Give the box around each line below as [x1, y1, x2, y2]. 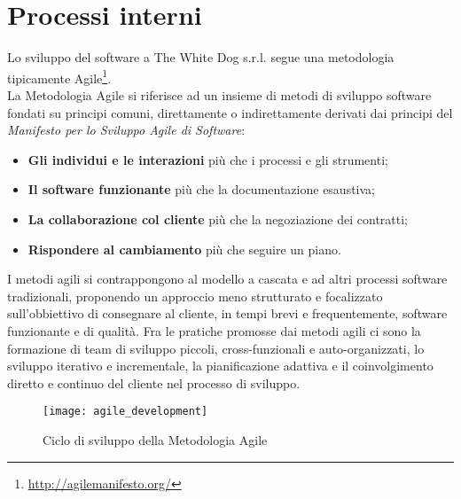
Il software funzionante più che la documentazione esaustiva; [27, 180, 375, 199]
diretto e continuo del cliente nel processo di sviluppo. [7, 373, 301, 392]
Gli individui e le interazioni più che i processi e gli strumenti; [27, 150, 388, 168]
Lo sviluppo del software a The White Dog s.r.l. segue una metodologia [7, 48, 395, 66]
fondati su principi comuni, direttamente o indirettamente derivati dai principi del [7, 103, 453, 121]
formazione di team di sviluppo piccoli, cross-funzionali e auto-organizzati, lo [7, 339, 425, 357]
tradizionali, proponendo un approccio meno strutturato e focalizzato [7, 286, 383, 305]
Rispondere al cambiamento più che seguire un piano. [27, 239, 341, 258]
